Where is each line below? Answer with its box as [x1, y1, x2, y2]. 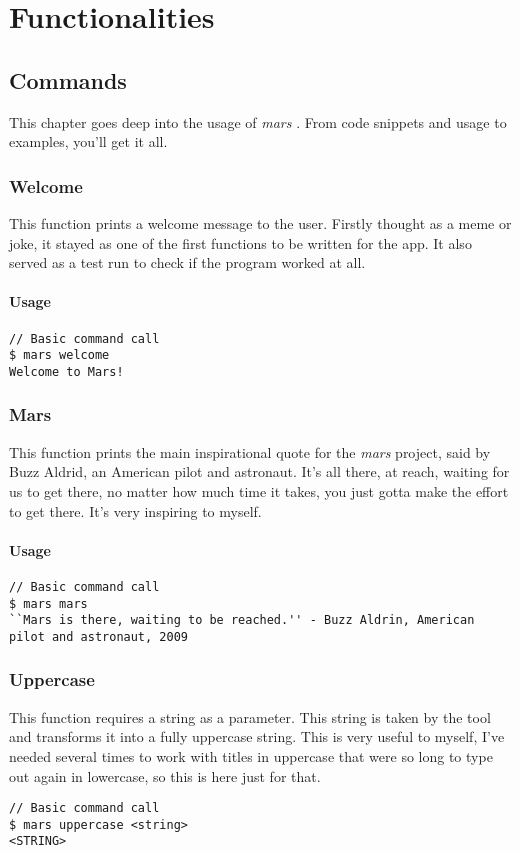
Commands [9, 64, 127, 95]
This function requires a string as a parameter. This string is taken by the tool [9, 706, 491, 727]
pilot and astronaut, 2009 [9, 629, 188, 644]
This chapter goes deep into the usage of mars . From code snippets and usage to [9, 111, 507, 132]
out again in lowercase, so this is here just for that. [9, 765, 321, 786]
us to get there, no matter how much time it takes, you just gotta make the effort [9, 480, 509, 501]
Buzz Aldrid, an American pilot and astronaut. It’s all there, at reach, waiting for [9, 461, 510, 482]
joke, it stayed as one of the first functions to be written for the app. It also [9, 232, 472, 253]
